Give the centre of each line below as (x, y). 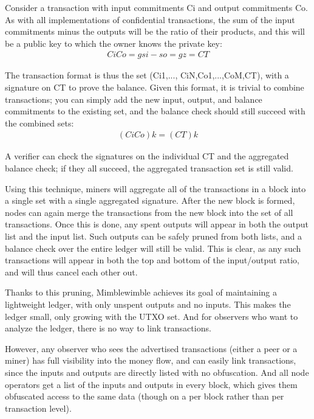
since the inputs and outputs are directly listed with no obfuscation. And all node (157, 372)
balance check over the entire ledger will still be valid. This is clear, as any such (153, 248)
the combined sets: (39, 123)
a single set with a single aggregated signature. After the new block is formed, (150, 200)
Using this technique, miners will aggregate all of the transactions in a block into (155, 188)
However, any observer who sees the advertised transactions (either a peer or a (151, 348)
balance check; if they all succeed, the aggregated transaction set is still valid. (149, 168)
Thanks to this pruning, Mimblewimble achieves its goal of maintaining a (141, 292)
